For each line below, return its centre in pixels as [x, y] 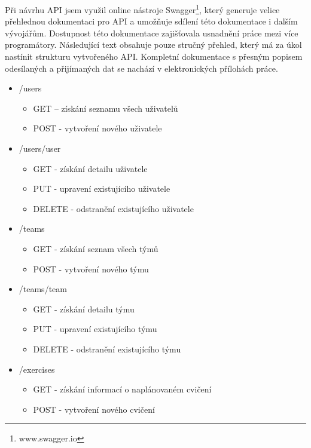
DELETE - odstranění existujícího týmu [107, 349]
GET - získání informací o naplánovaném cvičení [122, 389]
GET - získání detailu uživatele [90, 168]
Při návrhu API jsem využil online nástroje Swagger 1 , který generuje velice [142, 9]
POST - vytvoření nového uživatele [97, 128]
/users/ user [40, 148]
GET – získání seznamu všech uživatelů [106, 108]
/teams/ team [43, 289]
